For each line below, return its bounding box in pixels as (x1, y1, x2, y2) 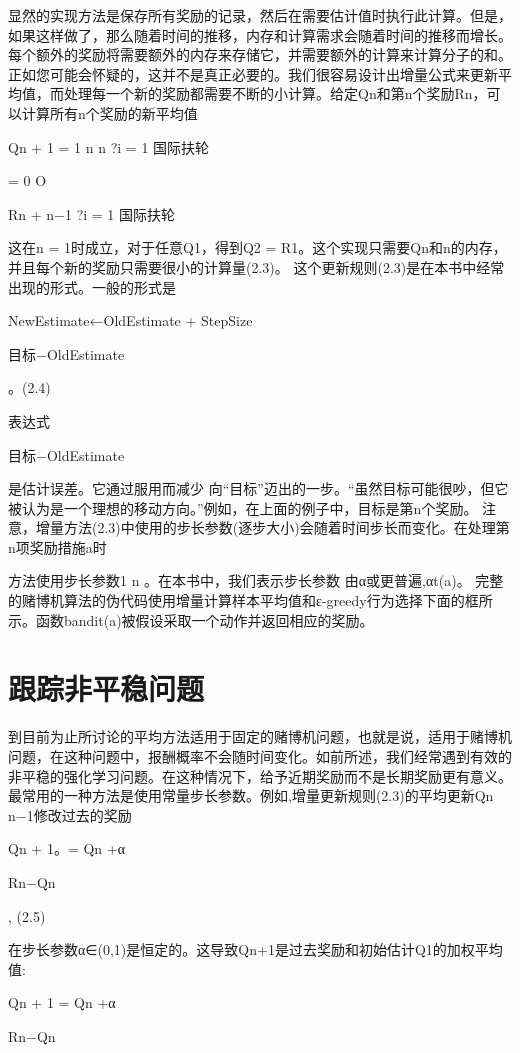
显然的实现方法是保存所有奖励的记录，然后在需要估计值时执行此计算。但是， (8, 5, 512, 25)
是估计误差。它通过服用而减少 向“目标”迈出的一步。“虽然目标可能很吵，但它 (8, 478, 509, 499)
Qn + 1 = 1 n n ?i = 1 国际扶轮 (8, 136, 210, 157)
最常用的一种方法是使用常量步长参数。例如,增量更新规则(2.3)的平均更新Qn (8, 785, 494, 806)
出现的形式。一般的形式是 (8, 276, 176, 297)
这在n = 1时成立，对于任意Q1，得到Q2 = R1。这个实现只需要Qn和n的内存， (8, 237, 507, 258)
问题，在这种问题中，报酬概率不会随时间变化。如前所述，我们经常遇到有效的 (8, 745, 512, 766)
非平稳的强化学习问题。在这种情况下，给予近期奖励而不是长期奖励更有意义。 (8, 765, 512, 786)
